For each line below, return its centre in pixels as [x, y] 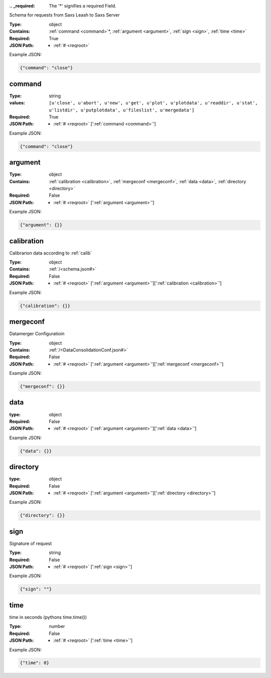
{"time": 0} [35, 663]
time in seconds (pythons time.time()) [48, 617]
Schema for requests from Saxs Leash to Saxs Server [64, 15]
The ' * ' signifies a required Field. [83, 6]
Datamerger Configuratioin [37, 334]
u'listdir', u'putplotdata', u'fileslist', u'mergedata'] [122, 110]
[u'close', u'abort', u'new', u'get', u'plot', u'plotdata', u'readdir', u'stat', [153, 103]
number [57, 626]
